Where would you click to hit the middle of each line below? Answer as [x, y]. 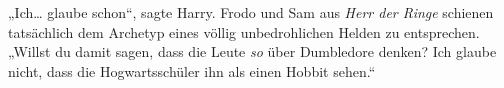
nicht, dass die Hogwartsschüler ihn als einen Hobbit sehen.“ [192, 70]
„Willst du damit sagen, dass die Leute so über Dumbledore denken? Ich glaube [252, 51]
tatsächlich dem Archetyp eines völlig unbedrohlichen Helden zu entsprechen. [244, 31]
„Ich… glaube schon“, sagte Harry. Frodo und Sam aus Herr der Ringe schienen [251, 12]
